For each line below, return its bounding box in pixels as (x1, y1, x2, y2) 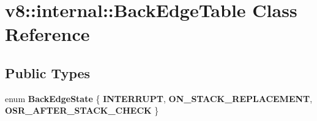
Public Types (5, 63, 91, 82)
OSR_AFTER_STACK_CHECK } (5, 104, 159, 117)
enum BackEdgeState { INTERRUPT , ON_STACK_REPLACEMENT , (5, 92, 313, 105)
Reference (5, 21, 90, 46)
